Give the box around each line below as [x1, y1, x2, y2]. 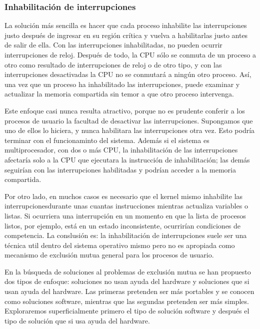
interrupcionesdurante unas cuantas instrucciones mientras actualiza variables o [4, 200, 248, 211]
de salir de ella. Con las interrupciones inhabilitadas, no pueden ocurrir [4, 39, 222, 50]
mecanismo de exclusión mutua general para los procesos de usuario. [4, 249, 214, 260]
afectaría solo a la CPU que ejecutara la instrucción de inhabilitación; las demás [4, 154, 250, 164]
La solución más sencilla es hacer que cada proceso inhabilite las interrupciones [4, 20, 247, 30]
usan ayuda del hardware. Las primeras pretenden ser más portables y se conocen [4, 286, 254, 296]
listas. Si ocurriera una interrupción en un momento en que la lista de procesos [4, 210, 246, 220]
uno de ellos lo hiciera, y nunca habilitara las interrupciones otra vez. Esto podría [4, 125, 255, 135]
